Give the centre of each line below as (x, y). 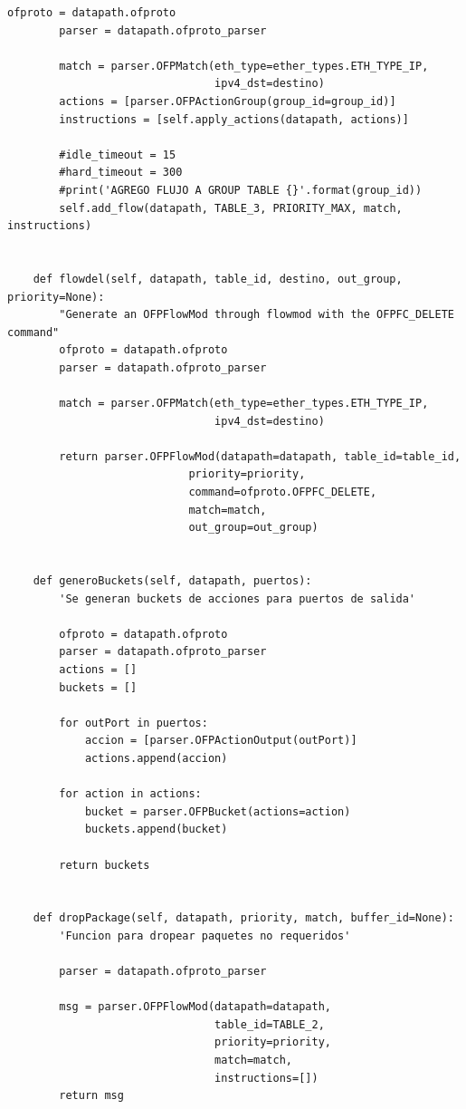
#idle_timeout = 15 (118, 154)
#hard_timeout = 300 (121, 173)
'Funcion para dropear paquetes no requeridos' (205, 935)
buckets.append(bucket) (156, 829)
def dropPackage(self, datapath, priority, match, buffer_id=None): (243, 918)
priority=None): (56, 297)
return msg (91, 1096)
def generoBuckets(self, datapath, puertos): (172, 581)
